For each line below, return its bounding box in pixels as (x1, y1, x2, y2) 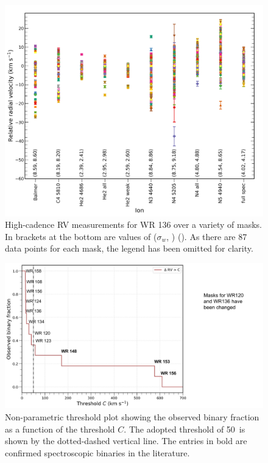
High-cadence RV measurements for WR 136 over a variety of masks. (5, 218, 262, 231)
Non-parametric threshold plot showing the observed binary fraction (5, 411, 259, 423)
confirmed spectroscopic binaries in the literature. (5, 446, 190, 459)
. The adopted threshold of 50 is (124, 422, 245, 435)
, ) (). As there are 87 (166, 230, 247, 242)
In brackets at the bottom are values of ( (5, 230, 157, 242)
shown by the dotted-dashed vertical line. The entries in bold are (5, 434, 247, 447)
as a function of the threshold (5, 422, 115, 435)
